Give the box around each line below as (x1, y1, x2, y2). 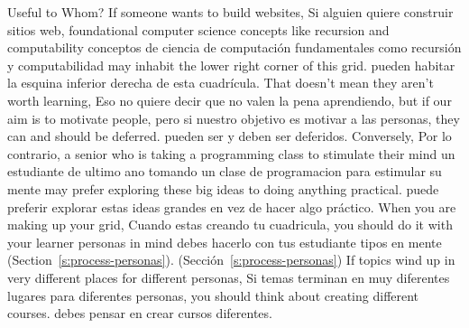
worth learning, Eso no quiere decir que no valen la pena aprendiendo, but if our (7, 90, 452, 109)
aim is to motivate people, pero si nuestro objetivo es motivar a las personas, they (7, 108, 460, 127)
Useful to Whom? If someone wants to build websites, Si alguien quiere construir (7, 3, 454, 21)
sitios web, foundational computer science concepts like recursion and (7, 20, 390, 39)
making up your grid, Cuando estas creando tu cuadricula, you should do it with (7, 215, 453, 234)
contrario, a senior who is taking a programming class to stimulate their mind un (7, 144, 455, 163)
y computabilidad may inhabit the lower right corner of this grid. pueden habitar (7, 55, 455, 74)
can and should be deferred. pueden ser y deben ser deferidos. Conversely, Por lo (7, 127, 452, 145)
